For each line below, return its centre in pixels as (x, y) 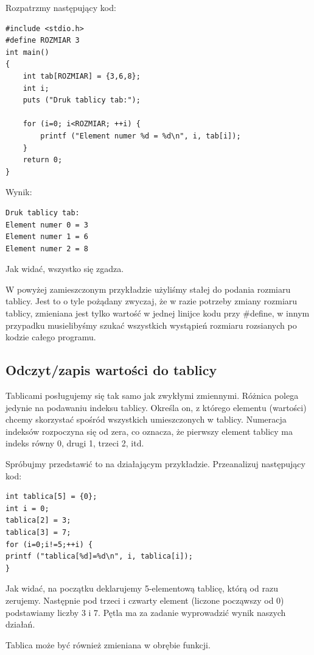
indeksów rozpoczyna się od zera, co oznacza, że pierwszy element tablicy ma (149, 431)
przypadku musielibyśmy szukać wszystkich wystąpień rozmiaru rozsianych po (151, 325)
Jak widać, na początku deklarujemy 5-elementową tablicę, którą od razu (142, 588)
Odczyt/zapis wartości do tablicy (111, 370)
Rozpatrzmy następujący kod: (61, 7)
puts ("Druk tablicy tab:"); (82, 100)
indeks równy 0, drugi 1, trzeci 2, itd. (75, 443)
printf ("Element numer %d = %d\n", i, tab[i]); (141, 136)
